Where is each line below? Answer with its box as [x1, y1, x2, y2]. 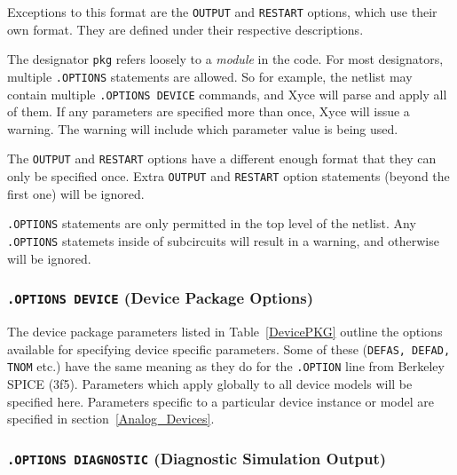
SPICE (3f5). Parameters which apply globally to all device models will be [7, 374, 413, 392]
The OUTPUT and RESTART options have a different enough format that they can [7, 149, 437, 168]
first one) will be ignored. [7, 184, 145, 202]
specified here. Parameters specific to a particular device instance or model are [7, 392, 435, 410]
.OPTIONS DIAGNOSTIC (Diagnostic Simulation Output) [7, 447, 387, 469]
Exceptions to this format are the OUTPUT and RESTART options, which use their [7, 3, 437, 20]
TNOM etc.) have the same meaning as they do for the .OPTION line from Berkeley [7, 357, 445, 376]
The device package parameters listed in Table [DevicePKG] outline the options [7, 322, 443, 340]
